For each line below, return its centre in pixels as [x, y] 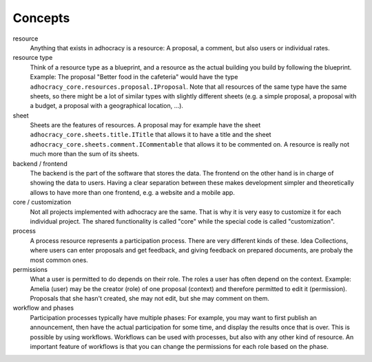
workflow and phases [43, 308]
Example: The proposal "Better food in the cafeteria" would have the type [134, 77]
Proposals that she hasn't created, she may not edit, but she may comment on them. [150, 299]
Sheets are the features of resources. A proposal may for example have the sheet [145, 125]
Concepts [41, 18]
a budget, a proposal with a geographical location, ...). [107, 106]
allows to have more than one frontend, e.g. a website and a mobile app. [133, 192]
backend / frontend [40, 163]
